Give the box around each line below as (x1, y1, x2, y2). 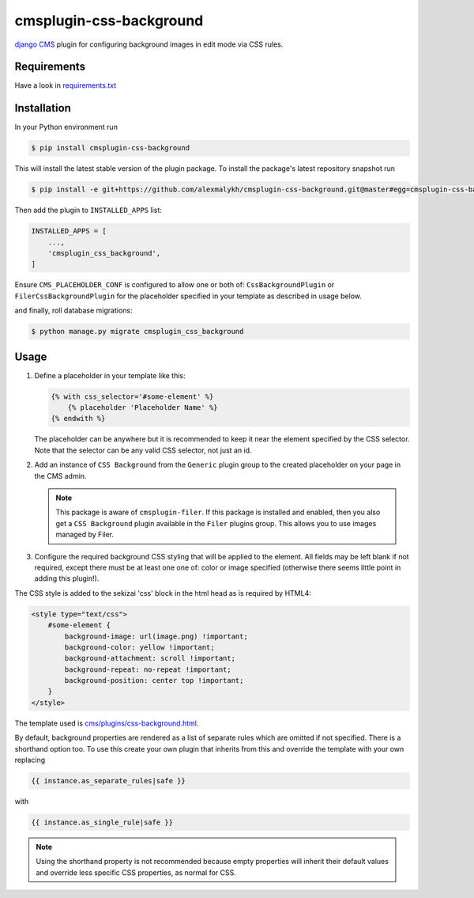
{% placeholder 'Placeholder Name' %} (67, 404, 218, 412)
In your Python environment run (14, 123, 118, 132)
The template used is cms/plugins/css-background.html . (14, 718, 199, 728)
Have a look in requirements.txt (14, 81, 117, 90)
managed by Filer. (55, 530, 115, 540)
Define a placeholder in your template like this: (34, 370, 186, 380)
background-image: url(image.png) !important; (64, 631, 248, 641)
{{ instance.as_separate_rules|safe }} (31, 776, 186, 785)
